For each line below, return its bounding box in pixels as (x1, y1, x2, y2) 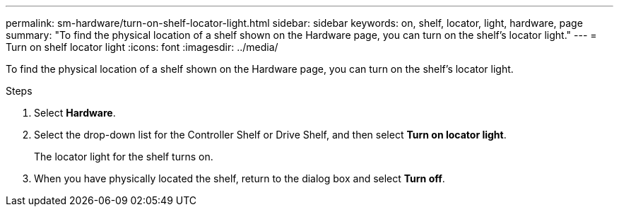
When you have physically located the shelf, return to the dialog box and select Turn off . (34, 172, 445, 184)
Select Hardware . (34, 107, 116, 119)
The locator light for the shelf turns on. (34, 151, 213, 163)
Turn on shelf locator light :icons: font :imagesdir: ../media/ (6, 41, 278, 53)
